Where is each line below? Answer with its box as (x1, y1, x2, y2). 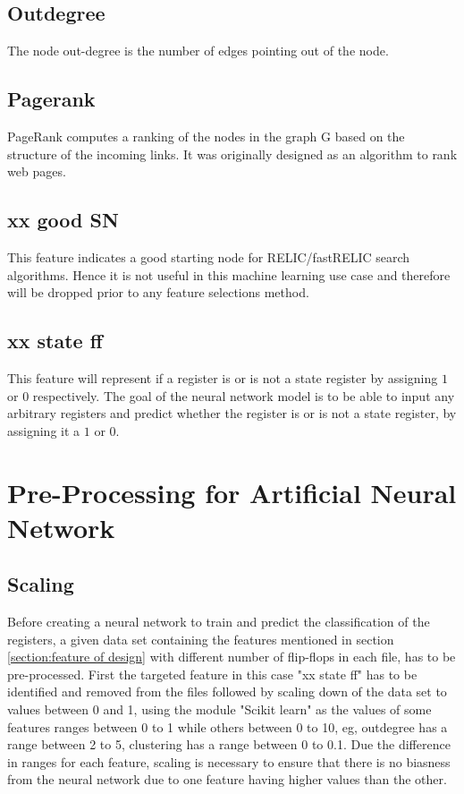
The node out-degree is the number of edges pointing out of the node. (7, 41, 389, 60)
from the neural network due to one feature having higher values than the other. (7, 770, 447, 789)
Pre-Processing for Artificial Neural (7, 474, 457, 510)
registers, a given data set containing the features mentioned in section (7, 629, 394, 648)
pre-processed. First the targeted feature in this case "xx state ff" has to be (7, 664, 418, 683)
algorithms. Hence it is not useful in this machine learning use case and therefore (7, 265, 451, 284)
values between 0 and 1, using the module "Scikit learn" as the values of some (7, 700, 432, 719)
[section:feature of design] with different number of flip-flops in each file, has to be (7, 647, 456, 666)
